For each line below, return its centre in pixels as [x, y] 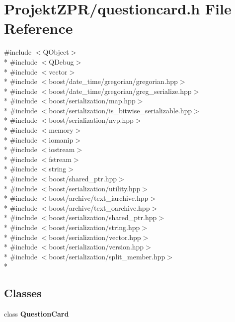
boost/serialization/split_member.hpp [107, 256]
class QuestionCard [37, 314]
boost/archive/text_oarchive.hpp [99, 207]
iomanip [61, 139]
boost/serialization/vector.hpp [95, 237]
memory [61, 130]
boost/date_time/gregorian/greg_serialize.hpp [120, 91]
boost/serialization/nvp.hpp [91, 120]
